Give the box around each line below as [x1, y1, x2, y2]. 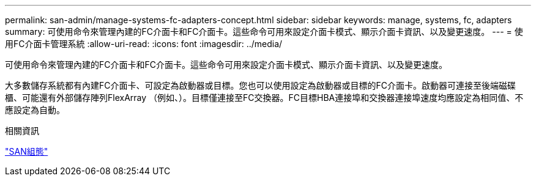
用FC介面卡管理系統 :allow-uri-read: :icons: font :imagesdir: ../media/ [5, 39, 283, 49]
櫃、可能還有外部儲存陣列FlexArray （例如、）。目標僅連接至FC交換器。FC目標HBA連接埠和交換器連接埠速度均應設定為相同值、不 [5, 92, 524, 103]
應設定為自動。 [5, 105, 65, 115]
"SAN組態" [5, 146, 48, 157]
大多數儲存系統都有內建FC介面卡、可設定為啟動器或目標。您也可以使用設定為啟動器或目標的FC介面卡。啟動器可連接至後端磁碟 [5, 80, 516, 90]
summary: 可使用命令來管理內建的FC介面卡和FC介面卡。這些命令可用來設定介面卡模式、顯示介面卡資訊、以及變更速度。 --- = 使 [5, 26, 523, 37]
